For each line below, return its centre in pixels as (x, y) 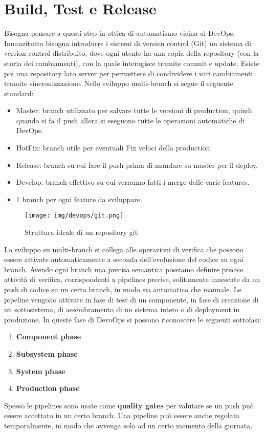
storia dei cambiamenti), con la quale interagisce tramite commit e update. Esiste (132, 63)
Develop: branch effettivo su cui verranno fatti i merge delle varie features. (133, 182)
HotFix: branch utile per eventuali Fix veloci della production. (114, 148)
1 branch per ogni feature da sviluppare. (79, 199)
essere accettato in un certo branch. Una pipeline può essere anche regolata (122, 415)
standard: (19, 93)
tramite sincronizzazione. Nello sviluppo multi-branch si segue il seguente (119, 83)
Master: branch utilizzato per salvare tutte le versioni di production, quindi (134, 110)
